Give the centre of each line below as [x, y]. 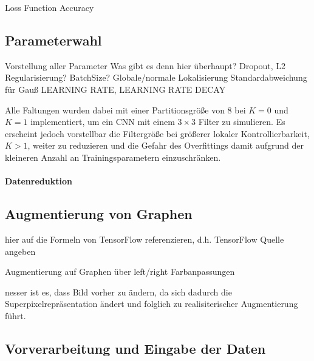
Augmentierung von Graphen [99, 214]
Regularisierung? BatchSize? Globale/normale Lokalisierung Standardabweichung [156, 77]
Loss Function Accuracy [49, 7]
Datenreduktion [39, 181]
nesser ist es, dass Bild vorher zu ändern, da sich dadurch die [118, 292]
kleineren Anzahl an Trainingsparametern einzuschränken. [113, 157]
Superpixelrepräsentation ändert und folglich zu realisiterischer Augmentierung [152, 304]
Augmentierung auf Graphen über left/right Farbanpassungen [120, 272]
